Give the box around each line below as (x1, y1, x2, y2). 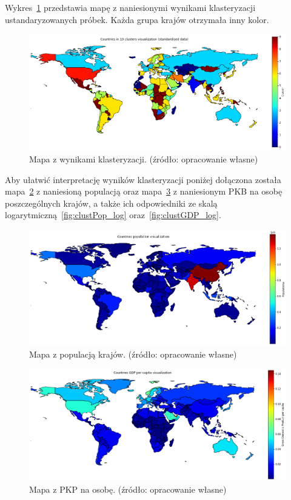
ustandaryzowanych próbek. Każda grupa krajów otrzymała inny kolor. (5, 13, 269, 25)
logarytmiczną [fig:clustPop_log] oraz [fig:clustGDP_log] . (5, 208, 221, 221)
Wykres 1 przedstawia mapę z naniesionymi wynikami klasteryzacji (5, 1, 256, 13)
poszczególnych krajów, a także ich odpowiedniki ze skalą (5, 196, 218, 209)
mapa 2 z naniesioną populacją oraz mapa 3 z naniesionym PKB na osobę (5, 185, 283, 198)
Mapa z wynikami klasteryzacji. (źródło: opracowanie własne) (29, 153, 258, 165)
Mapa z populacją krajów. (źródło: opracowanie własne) (29, 347, 237, 360)
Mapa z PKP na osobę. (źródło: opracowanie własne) (29, 482, 227, 495)
